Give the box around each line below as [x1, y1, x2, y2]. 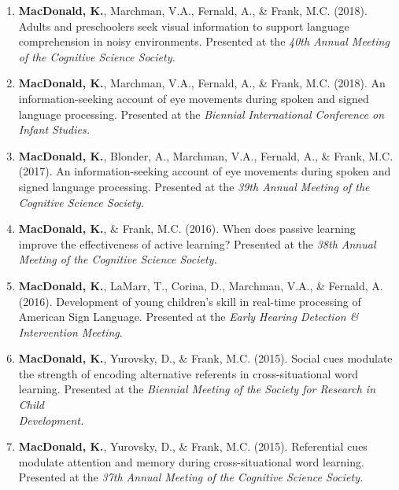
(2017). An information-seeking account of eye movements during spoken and [18, 163, 391, 179]
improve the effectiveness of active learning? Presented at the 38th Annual [18, 235, 376, 252]
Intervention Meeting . [18, 323, 123, 340]
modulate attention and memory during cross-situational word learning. [18, 453, 364, 470]
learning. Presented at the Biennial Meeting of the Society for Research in [18, 381, 376, 397]
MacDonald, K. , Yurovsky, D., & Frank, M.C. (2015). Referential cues [18, 438, 368, 455]
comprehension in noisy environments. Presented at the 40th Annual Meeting [18, 33, 390, 50]
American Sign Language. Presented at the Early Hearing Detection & [18, 308, 359, 325]
